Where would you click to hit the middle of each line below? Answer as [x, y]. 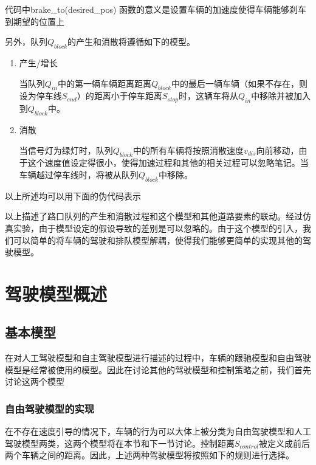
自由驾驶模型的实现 [50, 408]
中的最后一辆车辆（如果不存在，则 [240, 83]
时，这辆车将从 [208, 96]
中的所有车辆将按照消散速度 [188, 150]
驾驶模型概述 [56, 293]
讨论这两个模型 [35, 381]
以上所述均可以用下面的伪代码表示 [73, 195]
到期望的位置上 [35, 21]
